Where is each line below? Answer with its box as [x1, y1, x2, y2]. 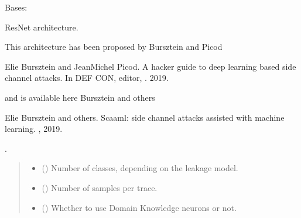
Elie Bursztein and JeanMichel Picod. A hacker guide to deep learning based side [5, 60, 296, 72]
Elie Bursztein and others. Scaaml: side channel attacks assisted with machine [5, 111, 285, 123]
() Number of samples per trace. [42, 181, 158, 193]
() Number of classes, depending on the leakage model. [42, 162, 238, 174]
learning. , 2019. [5, 122, 63, 135]
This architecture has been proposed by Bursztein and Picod [5, 40, 223, 53]
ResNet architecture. [5, 21, 78, 33]
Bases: [5, 1, 28, 13]
